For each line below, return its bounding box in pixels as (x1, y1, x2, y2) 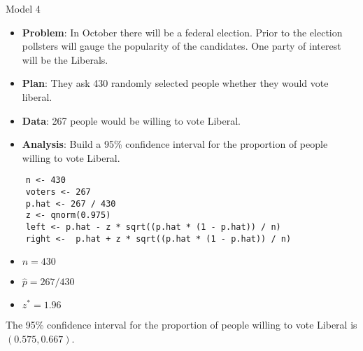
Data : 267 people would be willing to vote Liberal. (22, 113, 241, 128)
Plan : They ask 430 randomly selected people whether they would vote (22, 76, 329, 90)
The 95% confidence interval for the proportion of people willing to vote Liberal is (6, 317, 357, 332)
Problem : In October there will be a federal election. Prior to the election (22, 25, 343, 39)
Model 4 (6, 1, 41, 15)
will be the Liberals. (22, 52, 108, 67)
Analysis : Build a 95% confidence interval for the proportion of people (22, 137, 328, 151)
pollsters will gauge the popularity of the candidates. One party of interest (22, 39, 341, 53)
